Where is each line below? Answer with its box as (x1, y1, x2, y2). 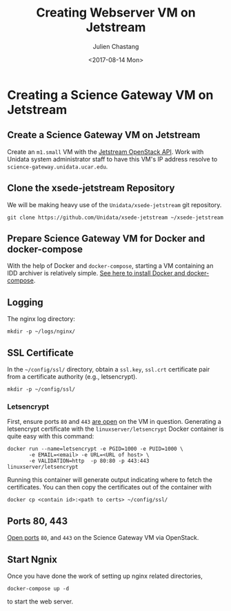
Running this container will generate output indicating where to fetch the (7, 476, 212, 484)
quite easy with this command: (7, 432, 94, 440)
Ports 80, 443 (7, 515, 68, 527)
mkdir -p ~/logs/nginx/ (7, 328, 76, 336)
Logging (7, 296, 43, 308)
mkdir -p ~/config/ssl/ (7, 386, 76, 393)
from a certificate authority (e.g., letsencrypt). (7, 373, 138, 380)
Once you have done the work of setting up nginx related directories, (7, 572, 203, 580)
